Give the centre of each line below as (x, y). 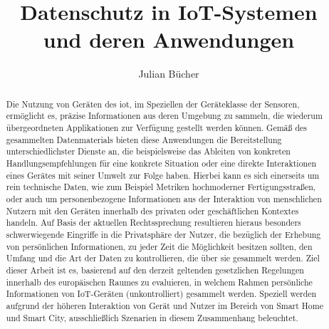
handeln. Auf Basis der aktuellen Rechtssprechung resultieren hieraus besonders (153, 223)
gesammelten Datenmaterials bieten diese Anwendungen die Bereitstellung (144, 139)
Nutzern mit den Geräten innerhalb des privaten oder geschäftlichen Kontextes (152, 210)
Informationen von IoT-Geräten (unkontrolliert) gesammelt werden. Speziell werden (161, 294)
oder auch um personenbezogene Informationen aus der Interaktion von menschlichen (164, 198)
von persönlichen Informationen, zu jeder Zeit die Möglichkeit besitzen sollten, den (159, 246)
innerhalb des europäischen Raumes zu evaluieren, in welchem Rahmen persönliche (159, 282)
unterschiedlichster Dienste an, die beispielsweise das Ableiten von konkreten (148, 151)
